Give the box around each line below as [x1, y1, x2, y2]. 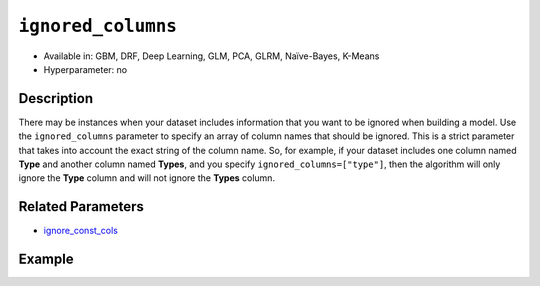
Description [18, 90, 94, 107]
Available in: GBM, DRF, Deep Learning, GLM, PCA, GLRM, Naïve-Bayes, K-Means [43, 50, 380, 62]
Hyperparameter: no [43, 63, 128, 75]
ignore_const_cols [43, 225, 119, 237]
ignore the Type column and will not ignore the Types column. [18, 172, 275, 184]
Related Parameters [18, 198, 145, 215]
